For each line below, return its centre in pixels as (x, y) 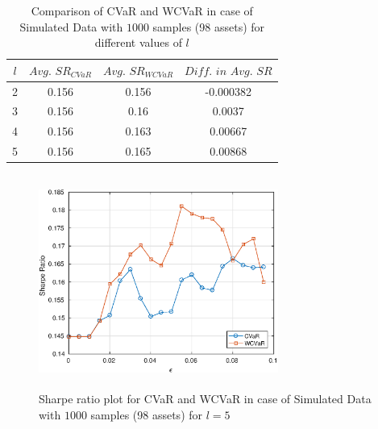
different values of (138, 42)
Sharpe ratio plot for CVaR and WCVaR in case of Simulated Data (205, 399)
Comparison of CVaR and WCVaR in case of (142, 10)
